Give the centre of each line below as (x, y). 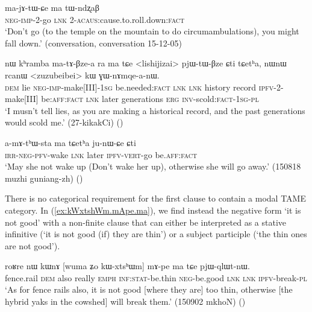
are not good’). (33, 245)
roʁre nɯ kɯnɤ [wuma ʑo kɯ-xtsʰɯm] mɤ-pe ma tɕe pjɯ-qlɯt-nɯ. (127, 266)
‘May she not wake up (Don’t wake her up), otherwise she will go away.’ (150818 (153, 166)
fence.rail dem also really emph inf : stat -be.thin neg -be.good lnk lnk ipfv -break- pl (156, 277)
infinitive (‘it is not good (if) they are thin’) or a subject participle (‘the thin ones (156, 234)
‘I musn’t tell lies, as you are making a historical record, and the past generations (155, 110)
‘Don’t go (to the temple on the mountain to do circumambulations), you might (152, 31)
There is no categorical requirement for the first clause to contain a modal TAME (155, 198)
